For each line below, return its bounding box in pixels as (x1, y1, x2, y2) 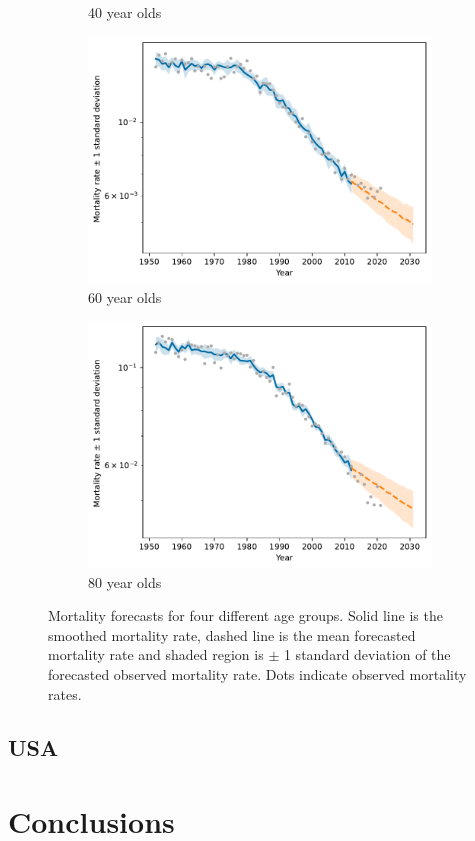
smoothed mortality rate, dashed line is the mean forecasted (48, 624, 416, 645)
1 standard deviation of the (283, 644, 451, 665)
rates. (48, 683, 82, 704)
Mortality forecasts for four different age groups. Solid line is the (48, 605, 443, 626)
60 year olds (88, 286, 162, 307)
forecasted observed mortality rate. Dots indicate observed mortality (48, 663, 467, 684)
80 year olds (88, 571, 162, 592)
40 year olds (88, 2, 162, 22)
